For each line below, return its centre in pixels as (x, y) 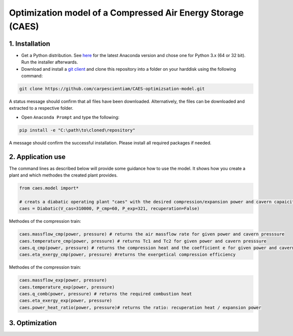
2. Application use (37, 157)
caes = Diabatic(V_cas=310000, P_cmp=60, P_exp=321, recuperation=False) (109, 209)
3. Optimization (33, 323)
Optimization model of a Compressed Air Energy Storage (126, 13)
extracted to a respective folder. (41, 108)
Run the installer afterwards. (50, 62)
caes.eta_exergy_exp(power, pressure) (66, 301)
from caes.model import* (49, 188)
